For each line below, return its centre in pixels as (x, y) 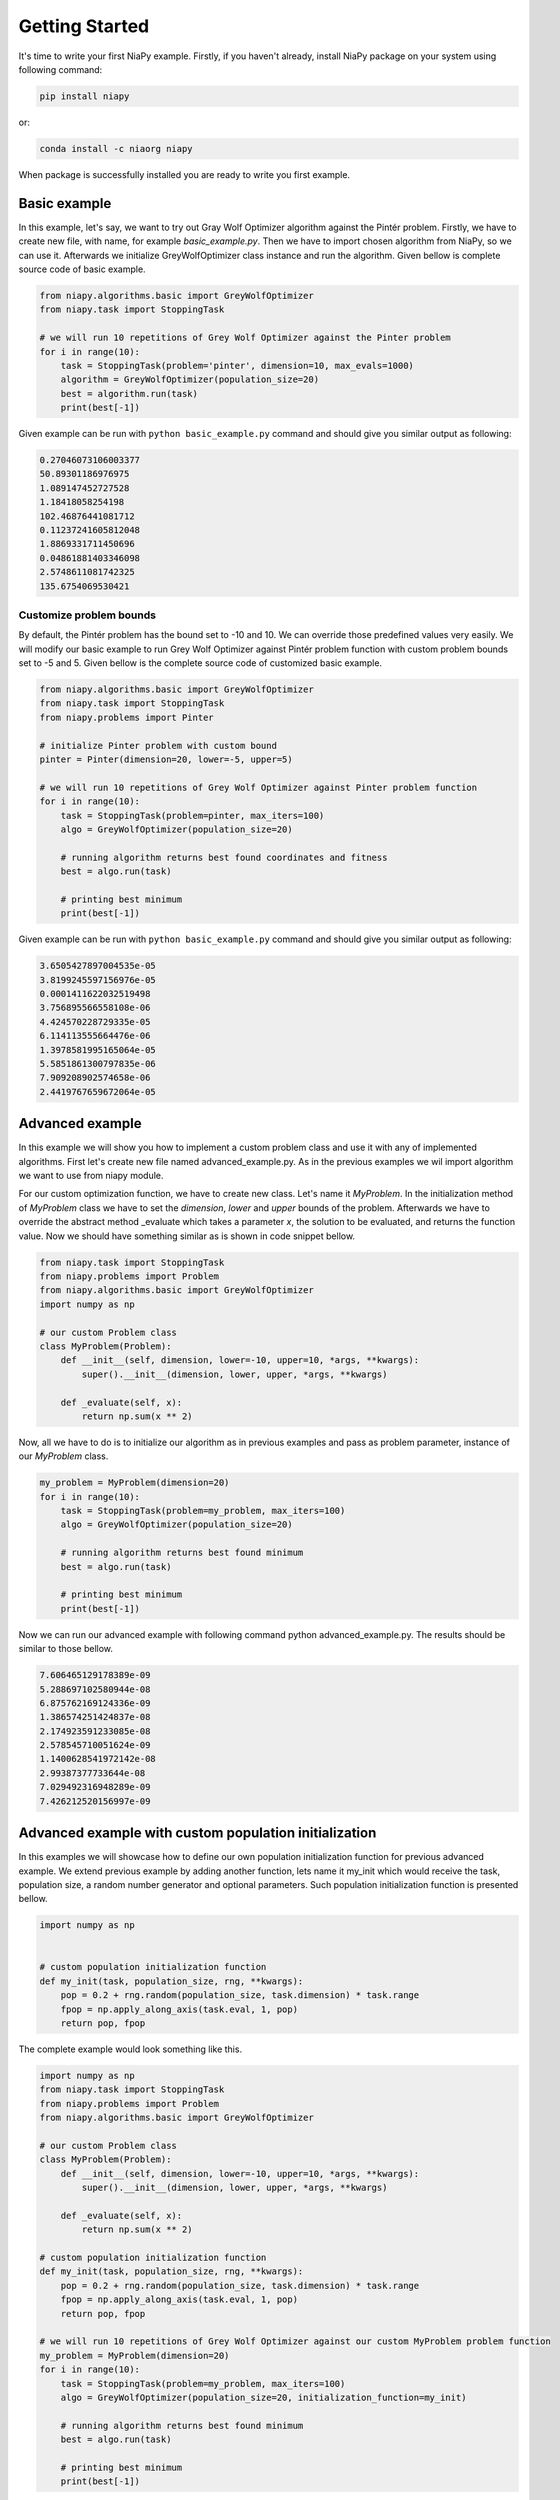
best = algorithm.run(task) (129, 393)
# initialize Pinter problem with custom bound (158, 745)
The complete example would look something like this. (130, 2049)
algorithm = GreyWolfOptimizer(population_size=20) (190, 379)
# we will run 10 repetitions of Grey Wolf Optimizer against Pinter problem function (258, 787)
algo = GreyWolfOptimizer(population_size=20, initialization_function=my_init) (263, 2397)
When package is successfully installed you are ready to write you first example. (184, 174)
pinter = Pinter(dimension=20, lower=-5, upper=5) (166, 759)
